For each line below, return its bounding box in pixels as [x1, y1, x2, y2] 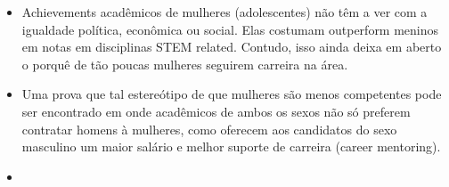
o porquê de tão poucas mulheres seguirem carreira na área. [21, 54, 348, 73]
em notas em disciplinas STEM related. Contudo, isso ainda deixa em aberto [21, 37, 442, 56]
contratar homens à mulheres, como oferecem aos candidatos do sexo [21, 119, 397, 138]
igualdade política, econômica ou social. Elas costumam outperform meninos [21, 20, 439, 38]
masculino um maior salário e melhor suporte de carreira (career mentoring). [21, 137, 441, 156]
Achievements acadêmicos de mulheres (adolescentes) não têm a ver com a [21, 3, 428, 20]
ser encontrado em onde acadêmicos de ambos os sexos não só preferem [21, 102, 411, 120]
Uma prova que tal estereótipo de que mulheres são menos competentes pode [21, 85, 442, 103]
